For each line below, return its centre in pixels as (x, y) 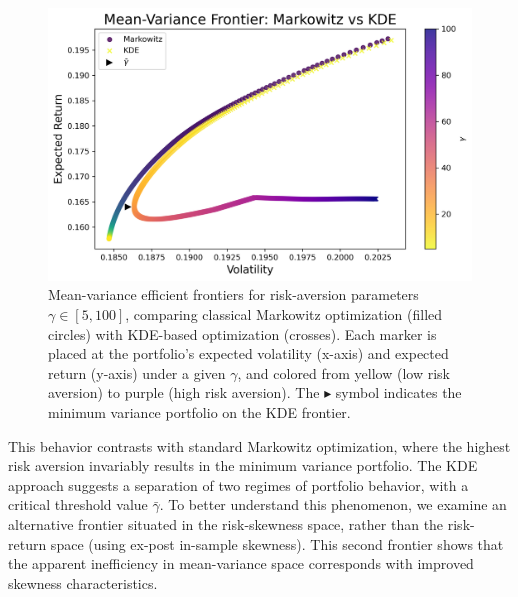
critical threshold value (78, 504)
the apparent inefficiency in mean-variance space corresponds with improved (241, 563)
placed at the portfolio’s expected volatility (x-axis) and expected (248, 353)
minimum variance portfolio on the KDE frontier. (199, 412)
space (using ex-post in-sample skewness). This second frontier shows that (277, 543)
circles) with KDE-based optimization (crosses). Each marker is (242, 333)
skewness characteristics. (83, 582)
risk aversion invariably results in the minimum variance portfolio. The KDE (243, 465)
